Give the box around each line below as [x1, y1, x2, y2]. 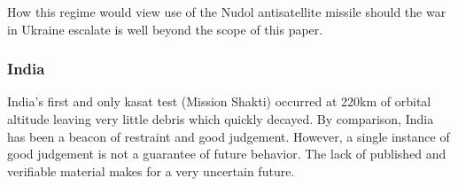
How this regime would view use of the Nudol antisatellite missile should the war [7, 3, 446, 20]
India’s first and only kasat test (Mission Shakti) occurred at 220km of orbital [7, 92, 431, 111]
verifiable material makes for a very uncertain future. [7, 161, 295, 180]
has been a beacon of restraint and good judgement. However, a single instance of [7, 127, 450, 145]
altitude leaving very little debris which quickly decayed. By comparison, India [7, 110, 434, 128]
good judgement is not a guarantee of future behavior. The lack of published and [7, 144, 446, 163]
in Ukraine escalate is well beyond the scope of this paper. [7, 19, 323, 38]
